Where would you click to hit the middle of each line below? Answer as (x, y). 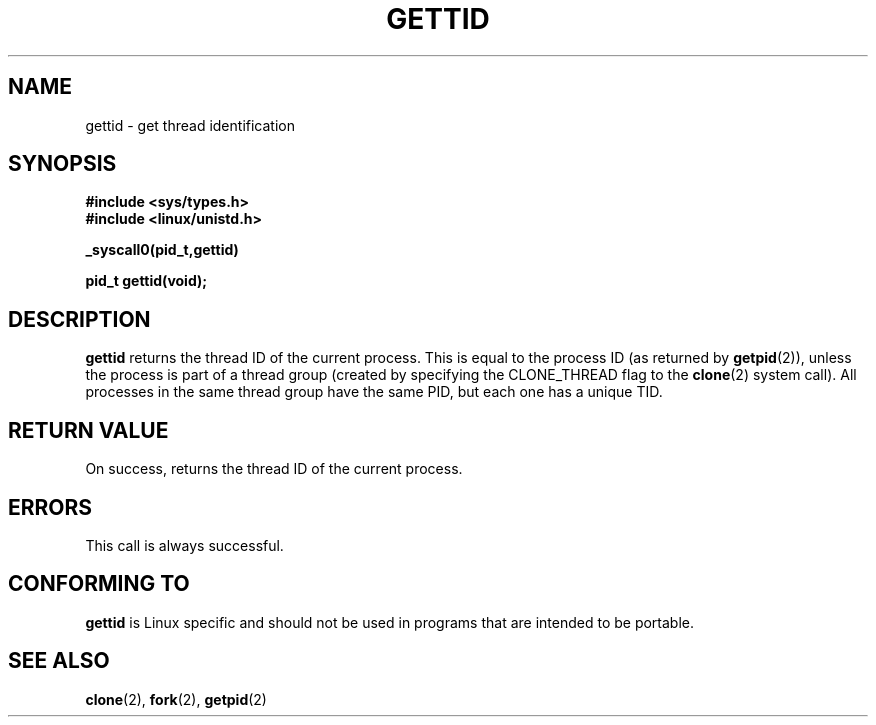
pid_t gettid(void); (146, 281)
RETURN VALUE (88, 430)
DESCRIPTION (79, 319)
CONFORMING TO (99, 584)
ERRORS (50, 507)
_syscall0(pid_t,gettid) (162, 250)
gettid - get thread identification (190, 125)
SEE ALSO (59, 661)
